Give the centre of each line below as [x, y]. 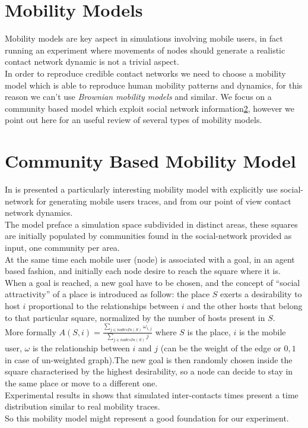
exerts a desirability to [261, 294]
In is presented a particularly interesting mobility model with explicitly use [141, 189]
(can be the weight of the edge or [221, 348]
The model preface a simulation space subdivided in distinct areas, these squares [151, 224]
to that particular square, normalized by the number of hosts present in [135, 317]
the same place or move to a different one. [81, 383]
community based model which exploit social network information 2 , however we [150, 108]
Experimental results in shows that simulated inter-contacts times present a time [152, 394]
